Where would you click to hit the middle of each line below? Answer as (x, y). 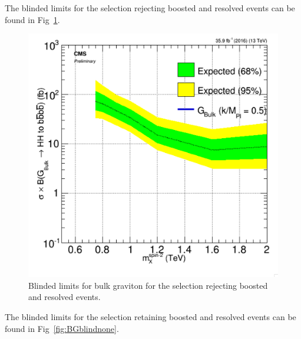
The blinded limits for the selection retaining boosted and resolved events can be (150, 316)
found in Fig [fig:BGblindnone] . (62, 328)
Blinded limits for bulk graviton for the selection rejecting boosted (148, 285)
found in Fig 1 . (32, 19)
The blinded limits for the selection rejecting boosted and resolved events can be (150, 8)
